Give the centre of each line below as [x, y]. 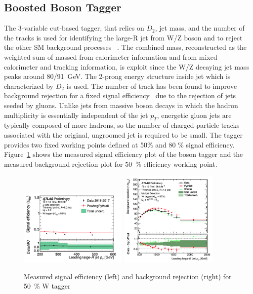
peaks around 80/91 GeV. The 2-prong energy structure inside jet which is [117, 76]
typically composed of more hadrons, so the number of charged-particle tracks [122, 125]
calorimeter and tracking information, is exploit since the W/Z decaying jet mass [126, 66]
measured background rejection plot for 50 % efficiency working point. [111, 164]
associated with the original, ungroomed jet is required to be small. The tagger [124, 134]
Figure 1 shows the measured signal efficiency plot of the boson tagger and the [124, 154]
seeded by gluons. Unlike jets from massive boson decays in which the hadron [121, 105]
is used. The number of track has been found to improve [152, 86]
